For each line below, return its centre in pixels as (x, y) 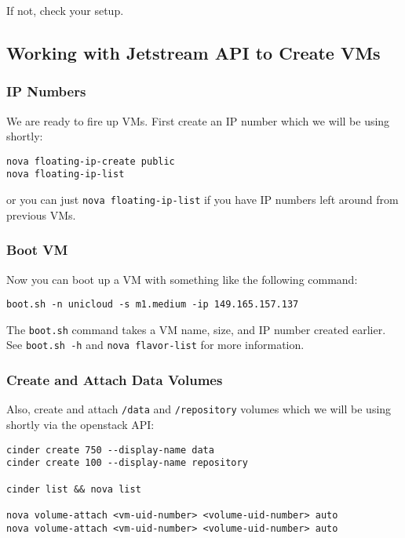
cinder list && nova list (74, 489)
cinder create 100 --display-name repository (127, 463)
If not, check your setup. (65, 10)
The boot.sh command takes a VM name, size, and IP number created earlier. (196, 329)
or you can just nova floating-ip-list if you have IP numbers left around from (202, 200)
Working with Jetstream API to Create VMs (193, 52)
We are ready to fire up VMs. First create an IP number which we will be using (198, 120)
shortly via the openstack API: (80, 424)
